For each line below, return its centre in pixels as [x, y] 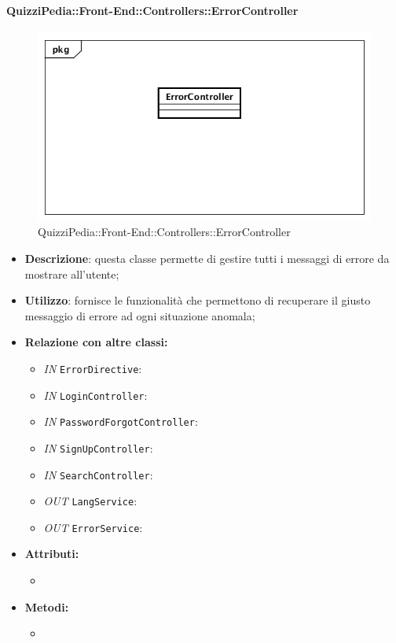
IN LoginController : [95, 395]
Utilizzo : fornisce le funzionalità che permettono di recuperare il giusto [198, 300]
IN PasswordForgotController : [121, 421]
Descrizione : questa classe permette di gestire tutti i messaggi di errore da [207, 258]
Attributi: [52, 554]
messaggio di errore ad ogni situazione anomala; [140, 315]
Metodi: [47, 606]
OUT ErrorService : [93, 527]
